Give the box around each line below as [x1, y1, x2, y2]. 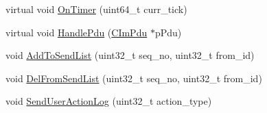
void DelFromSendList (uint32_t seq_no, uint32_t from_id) [5, 71, 262, 85]
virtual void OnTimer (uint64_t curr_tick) [5, 2, 187, 16]
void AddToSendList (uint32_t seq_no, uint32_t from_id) [5, 48, 255, 62]
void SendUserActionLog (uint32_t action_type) [5, 94, 212, 108]
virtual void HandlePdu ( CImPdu [5, 25, 148, 39]
